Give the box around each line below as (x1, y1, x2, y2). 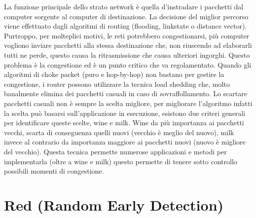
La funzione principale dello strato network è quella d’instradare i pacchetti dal (4, 1, 244, 11)
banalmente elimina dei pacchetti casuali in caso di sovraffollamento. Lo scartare (4, 88, 247, 99)
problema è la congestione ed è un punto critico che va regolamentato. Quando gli (4, 59, 252, 70)
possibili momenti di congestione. (4, 166, 104, 176)
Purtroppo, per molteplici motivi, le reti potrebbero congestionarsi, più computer (4, 30, 250, 40)
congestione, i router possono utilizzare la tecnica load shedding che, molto (4, 78, 230, 89)
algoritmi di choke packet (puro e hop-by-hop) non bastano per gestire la (4, 69, 224, 79)
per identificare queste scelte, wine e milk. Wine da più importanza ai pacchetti (4, 117, 244, 128)
